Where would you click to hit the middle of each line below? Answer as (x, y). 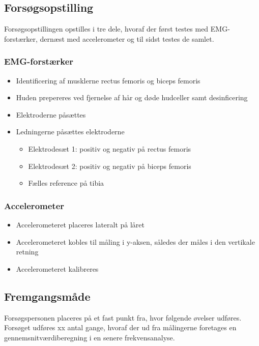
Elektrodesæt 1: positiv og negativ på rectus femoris (110, 148)
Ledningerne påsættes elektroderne (70, 132)
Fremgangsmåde (47, 296)
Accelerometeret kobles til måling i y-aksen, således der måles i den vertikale (135, 241)
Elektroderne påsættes (51, 114)
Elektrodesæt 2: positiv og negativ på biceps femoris (110, 166)
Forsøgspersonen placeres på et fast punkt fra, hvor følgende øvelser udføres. (123, 317)
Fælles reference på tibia (66, 183)
